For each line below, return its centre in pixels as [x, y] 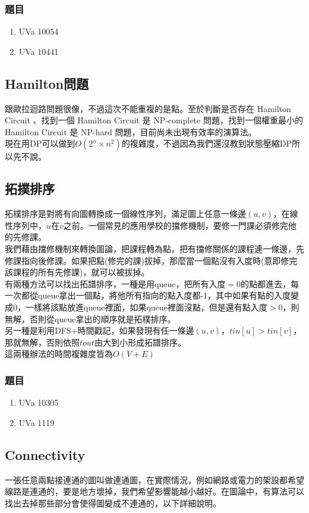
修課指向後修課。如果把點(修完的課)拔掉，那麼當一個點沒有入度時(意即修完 [151, 260]
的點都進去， [266, 283]
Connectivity [45, 454]
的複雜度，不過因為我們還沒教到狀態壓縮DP [206, 143]
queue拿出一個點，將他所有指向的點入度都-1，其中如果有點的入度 [164, 295]
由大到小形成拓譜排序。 [140, 342]
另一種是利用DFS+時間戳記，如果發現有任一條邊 [100, 330]
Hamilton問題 [47, 83]
